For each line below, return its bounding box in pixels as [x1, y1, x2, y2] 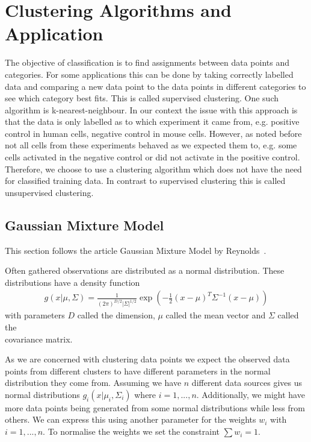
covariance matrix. [5, 332, 73, 345]
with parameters [5, 309, 65, 321]
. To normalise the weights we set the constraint [43, 425, 220, 438]
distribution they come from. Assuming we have [5, 376, 182, 389]
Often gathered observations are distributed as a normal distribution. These [5, 264, 285, 277]
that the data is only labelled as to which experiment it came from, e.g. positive [5, 115, 300, 128]
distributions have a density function [5, 276, 140, 288]
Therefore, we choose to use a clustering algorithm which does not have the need [5, 162, 302, 175]
